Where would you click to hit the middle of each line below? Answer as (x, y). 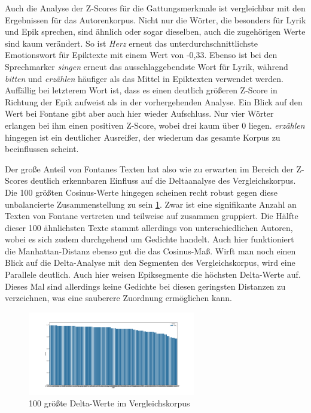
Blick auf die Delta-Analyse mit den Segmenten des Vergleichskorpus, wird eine (150, 262)
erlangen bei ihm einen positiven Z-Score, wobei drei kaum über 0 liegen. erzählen (155, 125)
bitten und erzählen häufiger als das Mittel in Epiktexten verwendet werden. (144, 78)
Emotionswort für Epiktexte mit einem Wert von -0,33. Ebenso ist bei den (141, 55)
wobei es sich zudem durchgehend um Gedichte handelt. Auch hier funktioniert (150, 239)
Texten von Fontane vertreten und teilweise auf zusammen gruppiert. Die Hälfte (152, 216)
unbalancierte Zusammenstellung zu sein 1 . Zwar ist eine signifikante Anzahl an (151, 204)
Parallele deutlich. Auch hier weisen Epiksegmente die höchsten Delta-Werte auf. (153, 274)
